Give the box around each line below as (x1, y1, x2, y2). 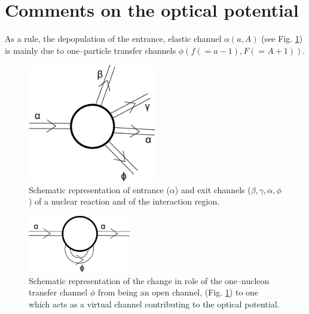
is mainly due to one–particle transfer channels (5, 44, 176, 56)
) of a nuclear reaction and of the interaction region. (29, 195, 220, 208)
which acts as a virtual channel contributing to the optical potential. (29, 297, 280, 310)
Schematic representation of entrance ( (29, 183, 170, 196)
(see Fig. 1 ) (261, 32, 303, 45)
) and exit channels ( (175, 183, 251, 196)
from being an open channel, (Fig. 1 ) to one (97, 286, 259, 298)
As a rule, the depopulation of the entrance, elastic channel (5, 32, 222, 45)
